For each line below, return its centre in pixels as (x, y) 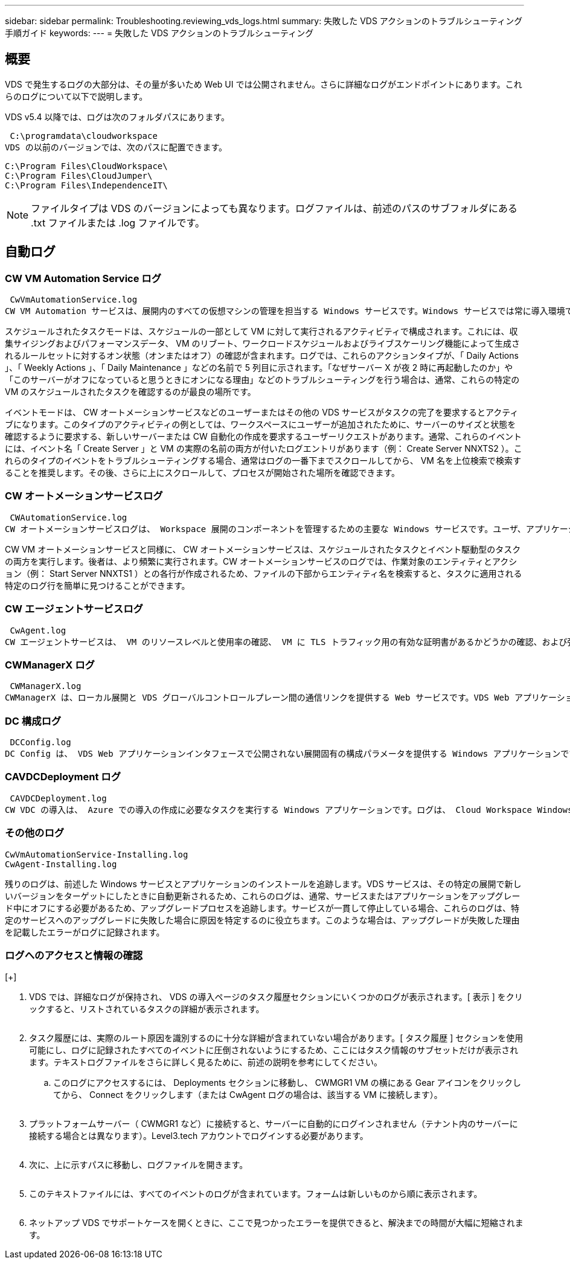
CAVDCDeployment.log (58, 798)
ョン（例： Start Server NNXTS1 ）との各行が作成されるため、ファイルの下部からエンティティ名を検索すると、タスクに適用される (264, 573)
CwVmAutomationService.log (74, 300)
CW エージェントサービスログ (74, 609)
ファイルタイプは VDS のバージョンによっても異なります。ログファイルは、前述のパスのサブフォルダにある (274, 208)
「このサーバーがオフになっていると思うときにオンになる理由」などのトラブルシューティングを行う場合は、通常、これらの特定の (262, 380)
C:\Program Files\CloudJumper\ (79, 175)
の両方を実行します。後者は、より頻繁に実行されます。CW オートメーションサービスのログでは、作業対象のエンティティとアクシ (261, 561)
